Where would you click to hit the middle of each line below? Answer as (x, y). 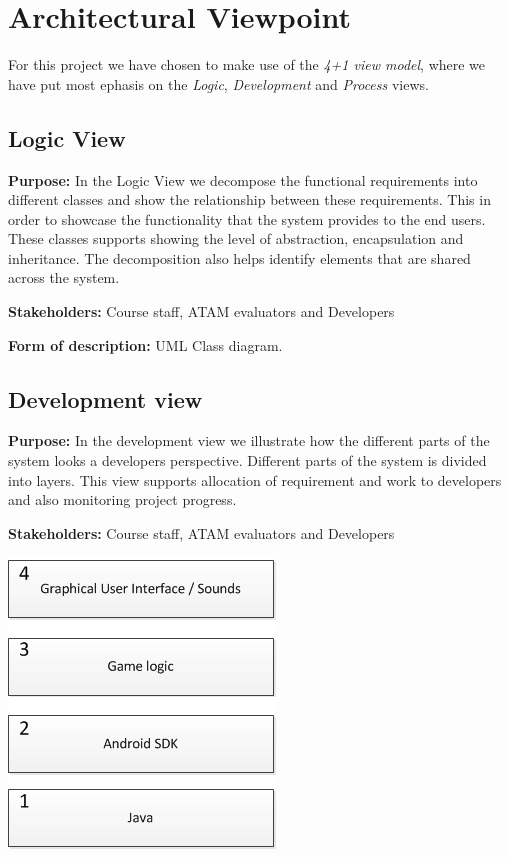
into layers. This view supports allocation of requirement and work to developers (255, 479)
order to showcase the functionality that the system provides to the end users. (247, 218)
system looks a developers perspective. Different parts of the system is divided (247, 460)
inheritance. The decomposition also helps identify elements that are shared (239, 257)
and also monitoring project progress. (122, 499)
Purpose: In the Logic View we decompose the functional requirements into (243, 179)
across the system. (64, 277)
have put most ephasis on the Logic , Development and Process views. (218, 83)
